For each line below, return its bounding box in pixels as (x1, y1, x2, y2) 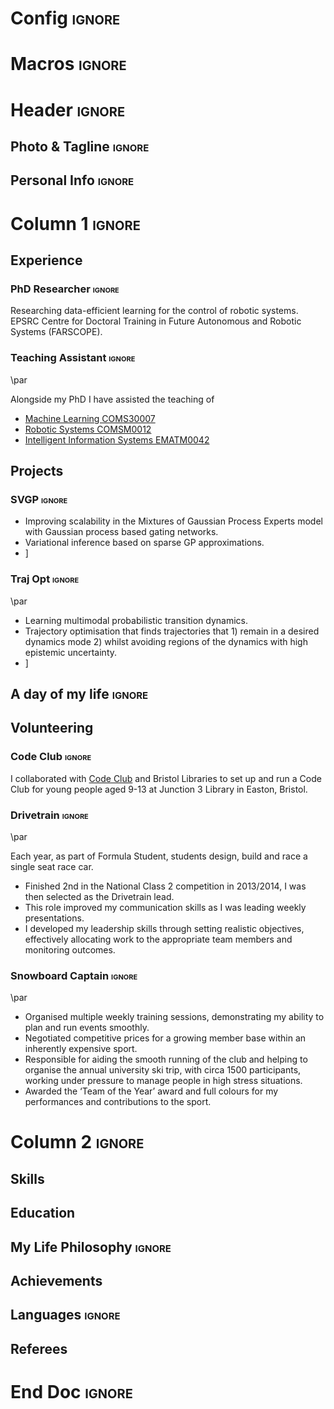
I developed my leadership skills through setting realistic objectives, (24, 922, 305, 934)
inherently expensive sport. (24, 1043, 138, 1055)
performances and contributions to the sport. (24, 1096, 212, 1108)
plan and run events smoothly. (24, 1022, 150, 1034)
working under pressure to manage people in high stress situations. (24, 1075, 303, 1087)
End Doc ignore (10, 1380, 133, 1403)
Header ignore (10, 98, 126, 121)
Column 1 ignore (10, 212, 141, 235)
